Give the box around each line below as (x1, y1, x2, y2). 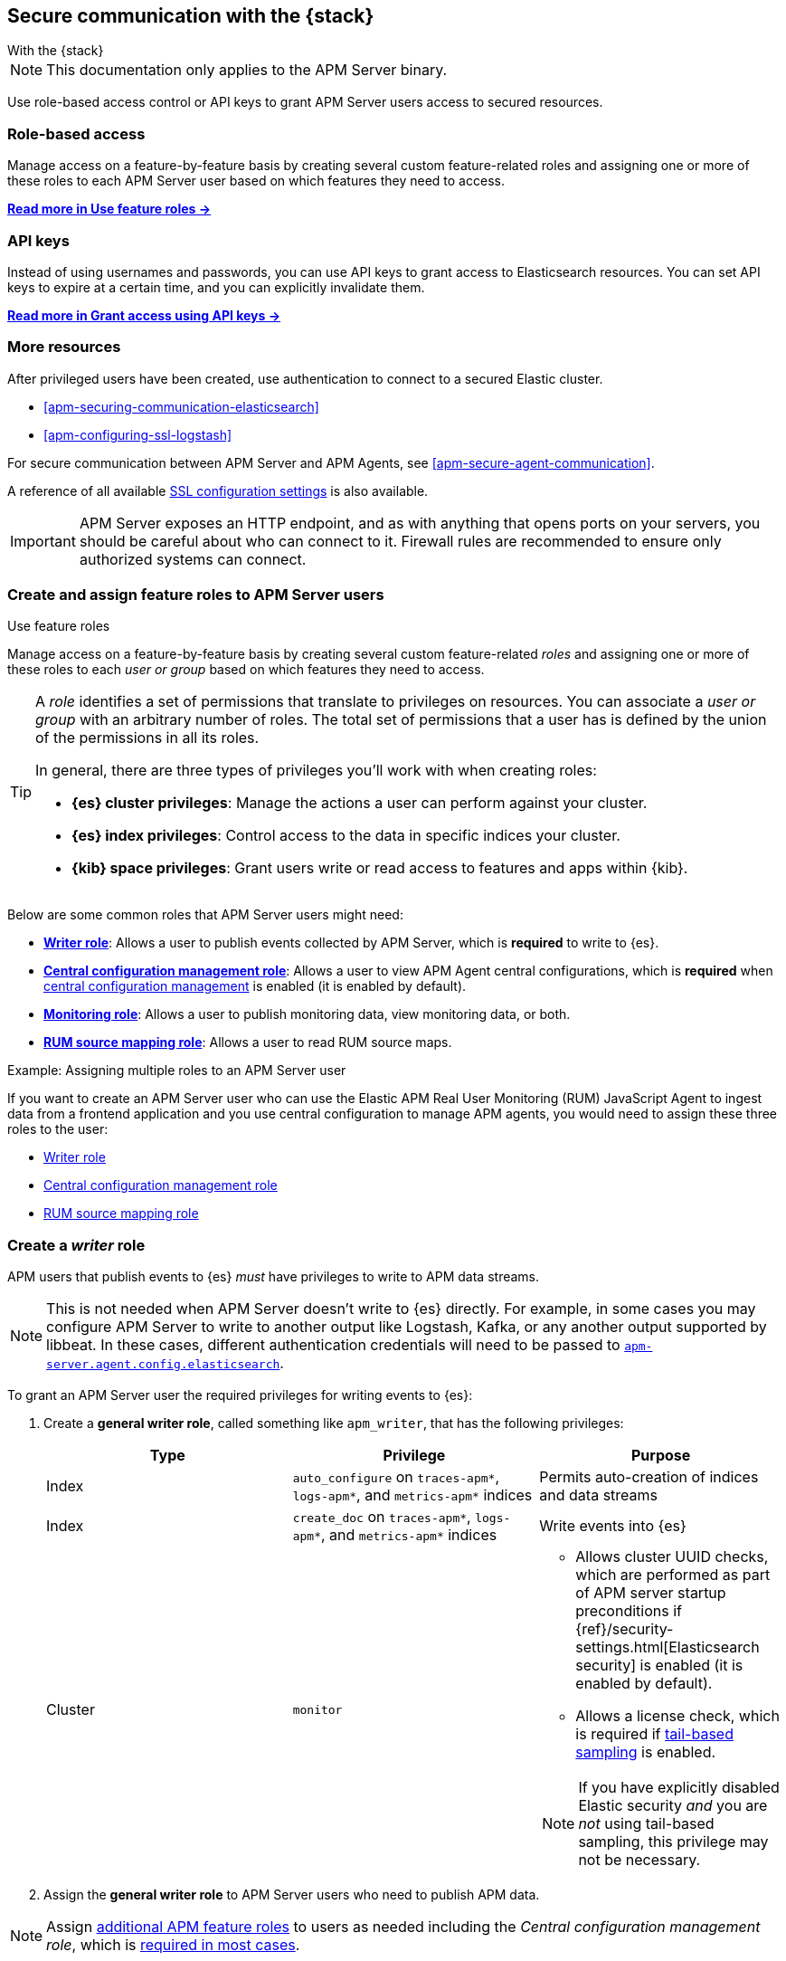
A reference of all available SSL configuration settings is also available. (7, 482, 429, 499)
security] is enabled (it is (575, 1656, 743, 1675)
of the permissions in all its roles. (35, 728, 260, 747)
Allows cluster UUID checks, (575, 1547, 769, 1566)
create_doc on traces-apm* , (292, 1508, 471, 1527)
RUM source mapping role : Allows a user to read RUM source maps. (43, 1034, 452, 1051)
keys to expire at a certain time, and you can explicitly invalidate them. (7, 279, 425, 295)
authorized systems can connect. (79, 549, 307, 568)
